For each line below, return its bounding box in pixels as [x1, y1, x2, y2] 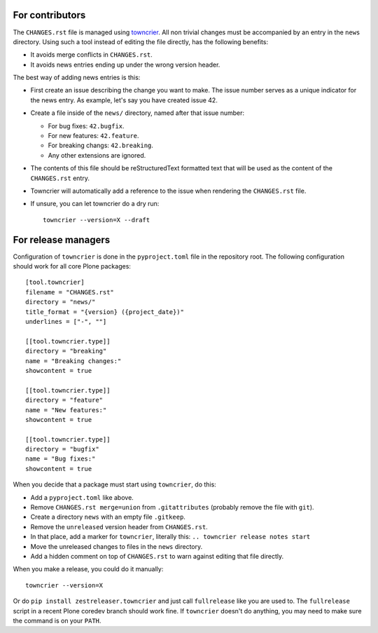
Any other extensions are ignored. [48, 151, 146, 159]
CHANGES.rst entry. [30, 174, 90, 182]
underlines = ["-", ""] [25, 318, 107, 326]
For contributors [13, 9, 86, 21]
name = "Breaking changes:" [25, 357, 122, 365]
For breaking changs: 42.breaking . [48, 141, 154, 150]
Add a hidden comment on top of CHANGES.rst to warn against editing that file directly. [30, 552, 284, 560]
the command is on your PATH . [13, 616, 101, 625]
